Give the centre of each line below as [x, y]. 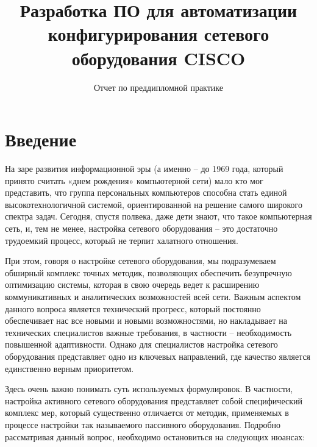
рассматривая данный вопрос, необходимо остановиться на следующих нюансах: [155, 436]
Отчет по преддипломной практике [158, 87]
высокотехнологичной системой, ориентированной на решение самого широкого [154, 204]
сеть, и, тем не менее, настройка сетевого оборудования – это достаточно [141, 228]
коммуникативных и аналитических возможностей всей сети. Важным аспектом [153, 296]
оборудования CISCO [158, 58]
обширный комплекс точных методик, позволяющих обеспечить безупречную [148, 272]
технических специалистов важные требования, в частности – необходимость [148, 332]
